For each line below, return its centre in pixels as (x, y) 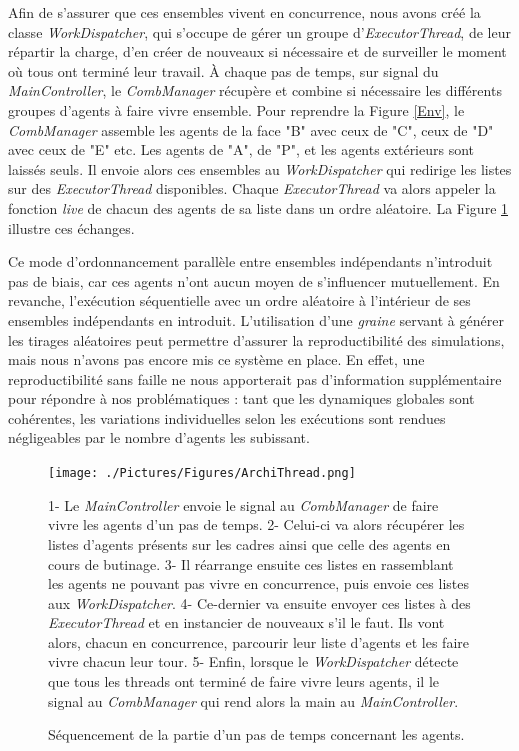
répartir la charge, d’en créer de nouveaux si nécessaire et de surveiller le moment (257, 51)
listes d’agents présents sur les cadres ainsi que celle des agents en (249, 543)
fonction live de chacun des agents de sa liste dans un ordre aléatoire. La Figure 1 (258, 207)
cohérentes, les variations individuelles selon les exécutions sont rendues (227, 417)
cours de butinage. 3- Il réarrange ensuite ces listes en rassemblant (251, 563)
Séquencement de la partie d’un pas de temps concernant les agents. (256, 734)
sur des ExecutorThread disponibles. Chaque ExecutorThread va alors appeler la (252, 188)
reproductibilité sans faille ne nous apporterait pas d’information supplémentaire (255, 378)
